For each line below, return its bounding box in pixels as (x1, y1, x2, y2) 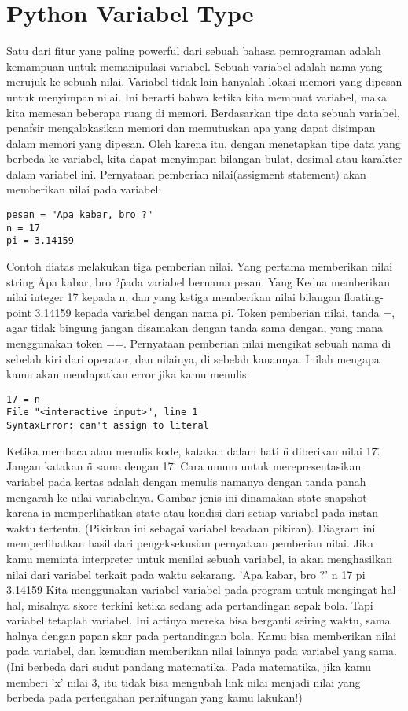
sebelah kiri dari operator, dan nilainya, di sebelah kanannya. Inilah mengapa (6, 350, 380, 367)
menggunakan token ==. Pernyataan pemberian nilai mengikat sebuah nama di (6, 335, 391, 351)
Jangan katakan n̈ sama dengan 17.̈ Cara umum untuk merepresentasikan (6, 458, 362, 474)
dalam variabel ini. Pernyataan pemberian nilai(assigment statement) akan (6, 165, 366, 182)
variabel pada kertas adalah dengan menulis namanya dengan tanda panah (6, 473, 366, 489)
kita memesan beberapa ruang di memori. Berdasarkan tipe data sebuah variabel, (6, 104, 400, 120)
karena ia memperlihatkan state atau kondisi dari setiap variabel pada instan (6, 504, 379, 521)
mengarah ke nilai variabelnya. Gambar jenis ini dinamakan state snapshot (6, 488, 367, 505)
